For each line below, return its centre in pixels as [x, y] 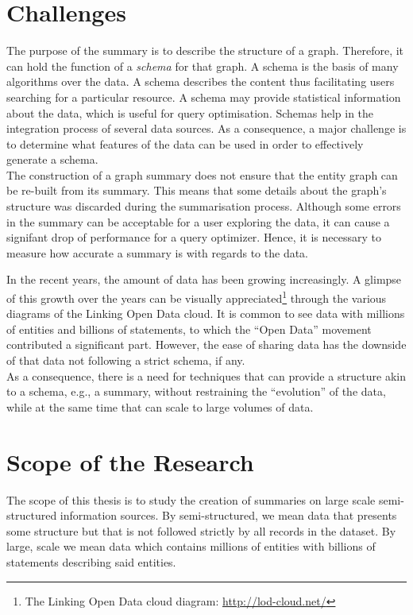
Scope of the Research [130, 461]
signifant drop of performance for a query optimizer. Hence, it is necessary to [194, 237]
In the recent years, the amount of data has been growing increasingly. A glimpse [204, 279]
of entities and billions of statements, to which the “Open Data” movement [189, 329]
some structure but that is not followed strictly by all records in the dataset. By [201, 530]
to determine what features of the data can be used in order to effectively [185, 143]
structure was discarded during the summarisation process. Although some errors [204, 206]
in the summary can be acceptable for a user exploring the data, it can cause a [198, 221]
